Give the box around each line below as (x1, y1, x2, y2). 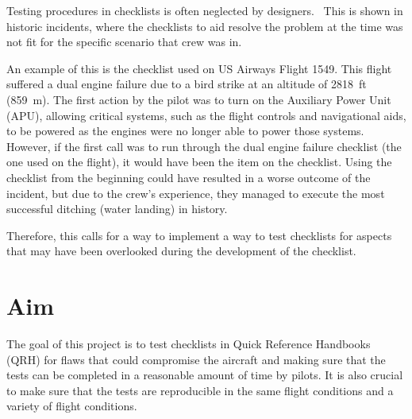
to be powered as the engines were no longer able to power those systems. (6, 122, 364, 139)
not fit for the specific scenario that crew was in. (6, 33, 242, 50)
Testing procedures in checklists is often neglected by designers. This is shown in (6, 2, 403, 18)
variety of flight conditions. (6, 398, 137, 414)
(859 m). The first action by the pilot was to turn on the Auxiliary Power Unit (6, 91, 391, 107)
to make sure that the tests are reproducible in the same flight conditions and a (6, 382, 394, 398)
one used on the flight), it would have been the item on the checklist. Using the (6, 153, 392, 170)
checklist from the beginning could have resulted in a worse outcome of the (6, 169, 371, 185)
